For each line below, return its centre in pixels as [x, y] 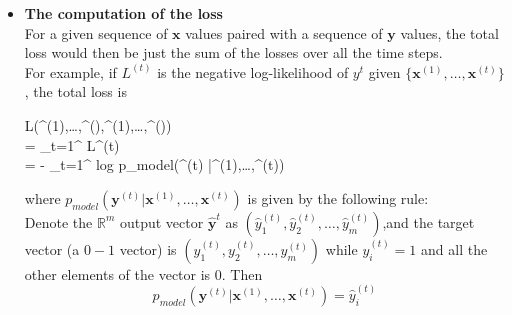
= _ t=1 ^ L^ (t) [72, 144]
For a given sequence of [96, 32]
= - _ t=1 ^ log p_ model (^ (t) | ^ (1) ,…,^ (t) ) [154, 164]
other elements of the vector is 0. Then [143, 273]
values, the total [449, 32]
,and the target [428, 221]
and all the [454, 248]
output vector [161, 221]
